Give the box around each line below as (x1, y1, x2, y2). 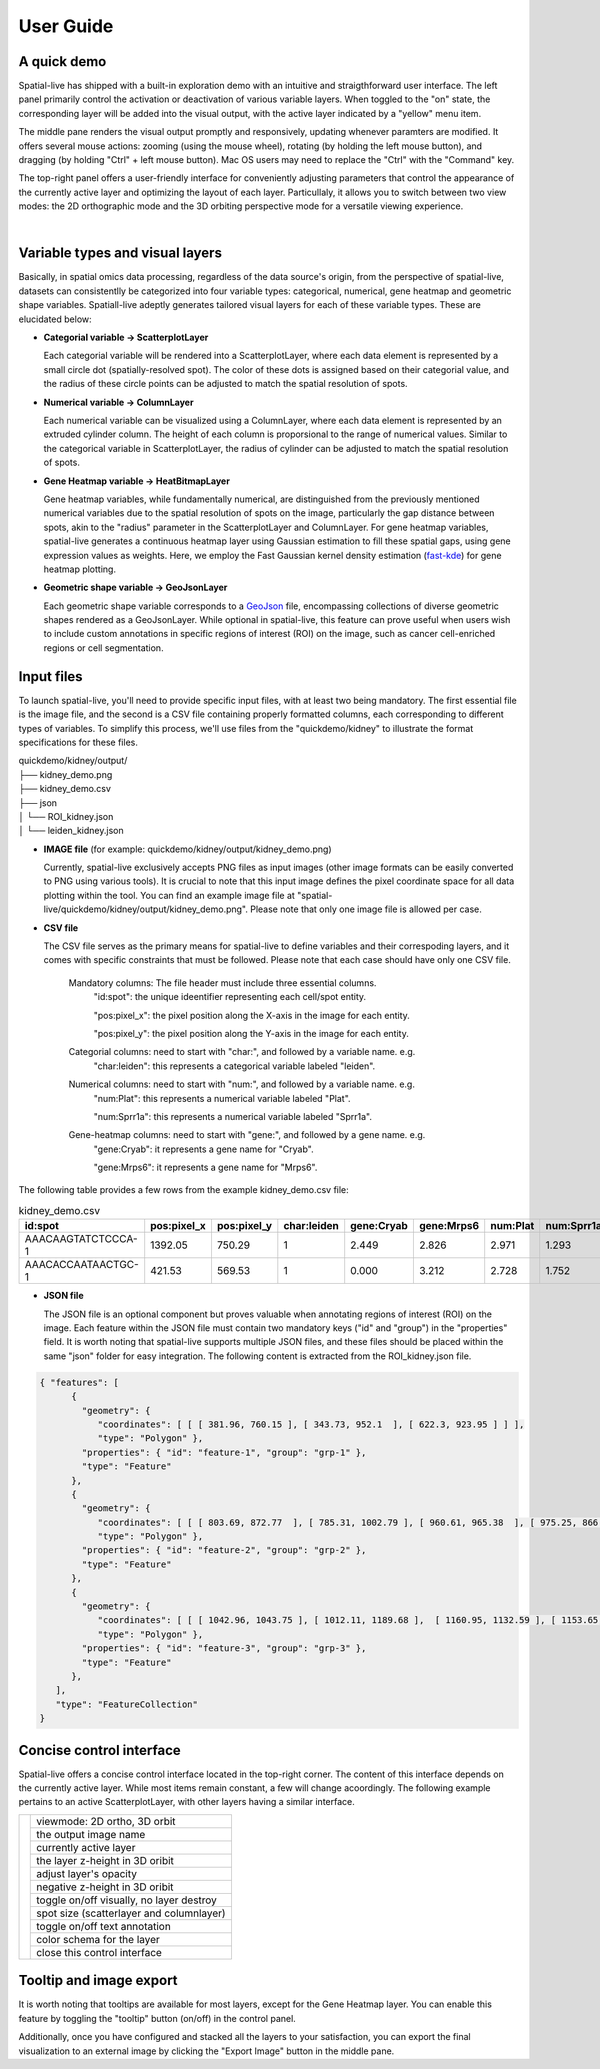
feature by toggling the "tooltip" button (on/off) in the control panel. (18, 2012, 297, 2024)
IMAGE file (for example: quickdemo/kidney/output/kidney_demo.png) (43, 843, 332, 855)
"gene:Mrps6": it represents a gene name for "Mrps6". (93, 1161, 318, 1174)
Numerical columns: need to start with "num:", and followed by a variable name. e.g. (68, 1078, 415, 1090)
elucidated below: (18, 313, 92, 325)
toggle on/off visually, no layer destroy (36, 1893, 217, 1907)
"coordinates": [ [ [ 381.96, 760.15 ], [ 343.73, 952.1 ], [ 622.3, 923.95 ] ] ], (97, 1418, 525, 1430)
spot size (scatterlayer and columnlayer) (36, 1906, 226, 1920)
